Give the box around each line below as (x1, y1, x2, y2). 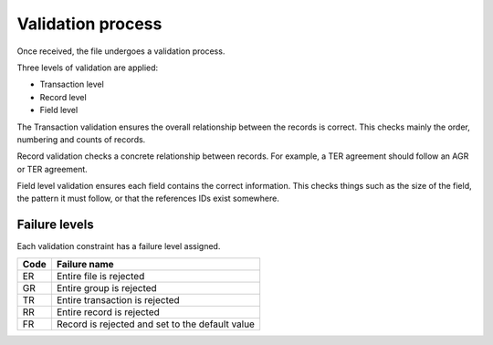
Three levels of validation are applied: (16, 62, 159, 73)
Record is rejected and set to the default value (56, 318, 256, 330)
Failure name (56, 257, 114, 270)
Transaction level (39, 78, 104, 90)
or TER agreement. (16, 163, 89, 174)
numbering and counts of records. (16, 133, 146, 145)
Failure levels (16, 217, 95, 233)
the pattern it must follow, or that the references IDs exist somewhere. (16, 193, 280, 204)
